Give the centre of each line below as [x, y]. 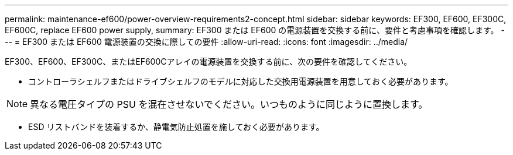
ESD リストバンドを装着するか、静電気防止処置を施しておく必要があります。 [176, 127]
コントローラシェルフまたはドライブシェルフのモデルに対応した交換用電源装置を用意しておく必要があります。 [241, 81]
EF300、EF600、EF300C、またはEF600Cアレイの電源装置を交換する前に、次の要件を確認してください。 [208, 61]
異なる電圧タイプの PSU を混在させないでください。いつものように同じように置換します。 [229, 104]
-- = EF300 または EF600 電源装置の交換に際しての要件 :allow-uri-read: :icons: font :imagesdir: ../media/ [206, 42]
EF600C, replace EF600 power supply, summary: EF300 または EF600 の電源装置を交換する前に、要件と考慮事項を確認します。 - [255, 30]
